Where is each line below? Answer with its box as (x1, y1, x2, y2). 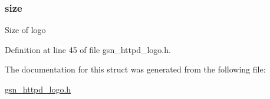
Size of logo (5, 24, 46, 36)
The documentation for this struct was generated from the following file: (5, 63, 266, 75)
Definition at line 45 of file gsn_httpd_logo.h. (5, 43, 171, 55)
